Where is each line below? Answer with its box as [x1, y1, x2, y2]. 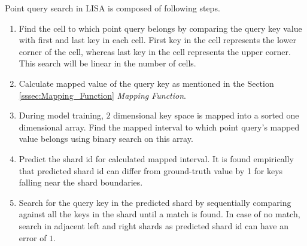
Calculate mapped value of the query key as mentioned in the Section [19, 77, 274, 89]
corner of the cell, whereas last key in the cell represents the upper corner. [19, 45, 291, 57]
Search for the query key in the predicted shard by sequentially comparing [19, 196, 291, 208]
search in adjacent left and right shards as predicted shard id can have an [19, 219, 288, 232]
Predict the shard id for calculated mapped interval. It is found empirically [19, 152, 294, 165]
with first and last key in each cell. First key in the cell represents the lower [19, 34, 296, 46]
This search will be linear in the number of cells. [19, 57, 196, 69]
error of [19, 231, 47, 244]
